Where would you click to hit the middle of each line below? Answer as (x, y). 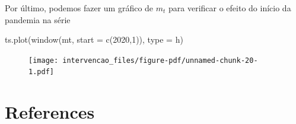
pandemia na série (38, 19)
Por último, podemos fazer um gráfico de (79, 8)
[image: (44, 60)
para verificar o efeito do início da (230, 8)
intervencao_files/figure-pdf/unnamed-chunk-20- (160, 60)
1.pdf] (41, 72)
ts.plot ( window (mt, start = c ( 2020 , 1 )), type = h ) (94, 39)
